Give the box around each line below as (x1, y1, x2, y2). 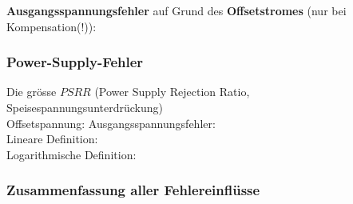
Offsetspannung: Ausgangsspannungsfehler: (6, 114, 216, 131)
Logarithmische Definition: (6, 146, 137, 162)
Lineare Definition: (6, 130, 98, 147)
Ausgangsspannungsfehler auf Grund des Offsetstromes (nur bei (6, 2, 347, 18)
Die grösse (6, 83, 57, 100)
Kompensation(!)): (6, 18, 97, 34)
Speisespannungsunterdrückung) (6, 99, 163, 115)
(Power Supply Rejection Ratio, (94, 83, 250, 100)
